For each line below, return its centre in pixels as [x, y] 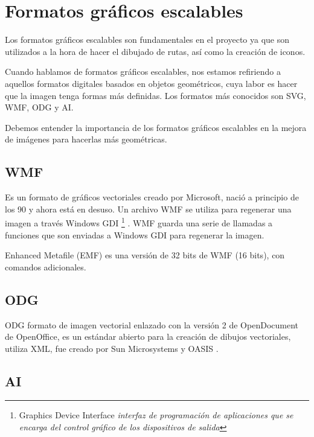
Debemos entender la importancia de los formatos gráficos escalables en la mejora [156, 127]
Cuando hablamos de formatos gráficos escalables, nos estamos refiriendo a [143, 72]
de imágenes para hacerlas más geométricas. [86, 139]
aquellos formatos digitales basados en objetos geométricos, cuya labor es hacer [151, 83]
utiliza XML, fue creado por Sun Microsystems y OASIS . [112, 348]
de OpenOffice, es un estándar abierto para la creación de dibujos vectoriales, [148, 337]
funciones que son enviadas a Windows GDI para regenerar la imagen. [135, 234]
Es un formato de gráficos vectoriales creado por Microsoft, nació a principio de [152, 197]
